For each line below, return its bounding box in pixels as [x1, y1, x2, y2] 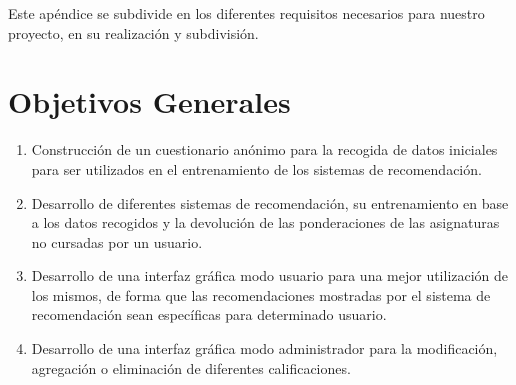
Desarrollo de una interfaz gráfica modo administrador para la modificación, [31, 338, 498, 359]
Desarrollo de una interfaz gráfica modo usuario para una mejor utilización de [31, 265, 509, 286]
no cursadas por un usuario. [31, 231, 203, 252]
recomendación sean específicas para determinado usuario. [31, 304, 387, 325]
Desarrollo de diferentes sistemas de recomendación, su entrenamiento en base [31, 192, 509, 213]
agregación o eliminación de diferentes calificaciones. [31, 357, 351, 378]
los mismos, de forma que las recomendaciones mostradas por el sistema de [31, 284, 491, 305]
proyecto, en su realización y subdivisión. [8, 22, 259, 43]
